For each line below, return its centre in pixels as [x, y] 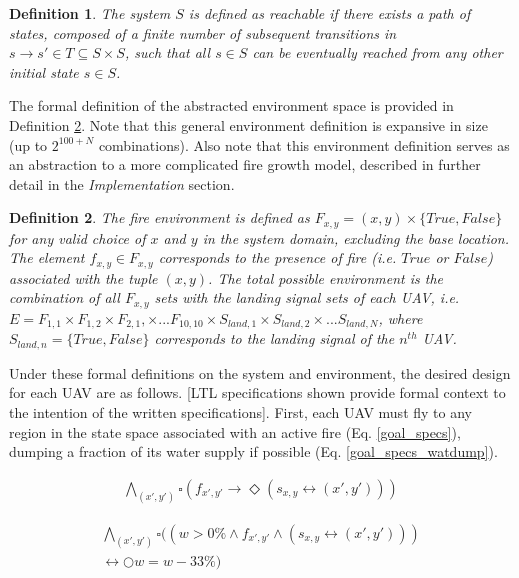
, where [400, 317]
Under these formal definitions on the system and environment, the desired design [260, 372]
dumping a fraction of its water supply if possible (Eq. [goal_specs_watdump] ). [253, 451]
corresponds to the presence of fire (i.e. [277, 257]
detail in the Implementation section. [122, 183]
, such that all [167, 52]
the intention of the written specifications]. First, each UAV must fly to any [240, 411]
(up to [28, 144]
